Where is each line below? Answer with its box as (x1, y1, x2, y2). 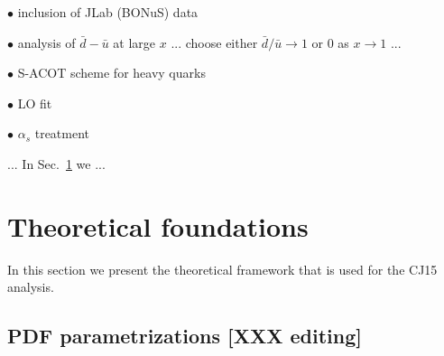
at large (113, 33, 156, 52)
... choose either (171, 33, 258, 52)
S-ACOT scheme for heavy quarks (17, 63, 206, 82)
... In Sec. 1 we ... (7, 154, 106, 173)
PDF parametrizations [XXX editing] (7, 322, 362, 350)
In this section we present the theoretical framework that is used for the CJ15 (7, 259, 438, 278)
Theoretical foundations (7, 207, 309, 244)
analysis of (17, 33, 76, 52)
